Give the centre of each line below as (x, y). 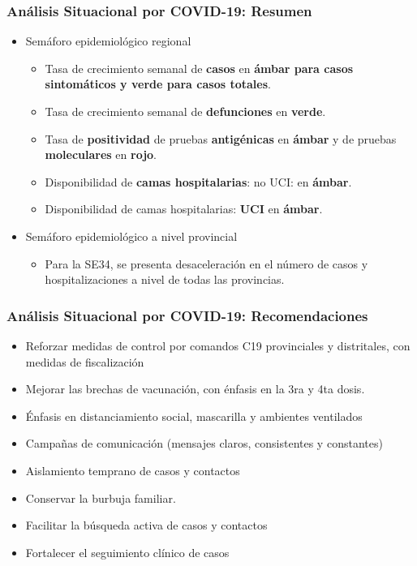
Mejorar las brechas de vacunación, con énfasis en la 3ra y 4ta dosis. (195, 389)
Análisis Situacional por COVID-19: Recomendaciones (187, 315)
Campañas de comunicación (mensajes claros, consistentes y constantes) (204, 443)
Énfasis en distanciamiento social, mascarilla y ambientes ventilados (194, 416)
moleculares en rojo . (101, 154)
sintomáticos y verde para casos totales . (158, 84)
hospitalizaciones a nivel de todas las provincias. (165, 279)
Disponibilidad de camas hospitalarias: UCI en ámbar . (184, 209)
